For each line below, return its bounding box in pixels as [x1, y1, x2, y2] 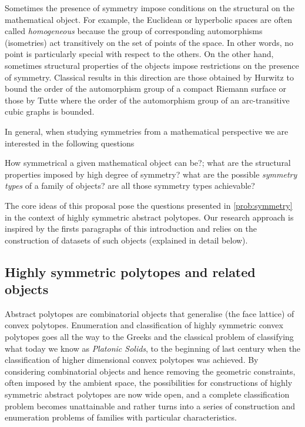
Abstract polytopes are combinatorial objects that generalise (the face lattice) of [5, 307, 294, 319]
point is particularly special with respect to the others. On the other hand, [5, 48, 274, 60]
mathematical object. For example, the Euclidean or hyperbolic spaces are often [5, 13, 293, 25]
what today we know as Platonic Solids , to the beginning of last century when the [5, 342, 301, 354]
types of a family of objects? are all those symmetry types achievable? [5, 179, 255, 192]
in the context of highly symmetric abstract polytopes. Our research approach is [5, 211, 294, 223]
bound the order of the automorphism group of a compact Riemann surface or [5, 82, 286, 95]
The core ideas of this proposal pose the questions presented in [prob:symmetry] [5, 199, 293, 211]
